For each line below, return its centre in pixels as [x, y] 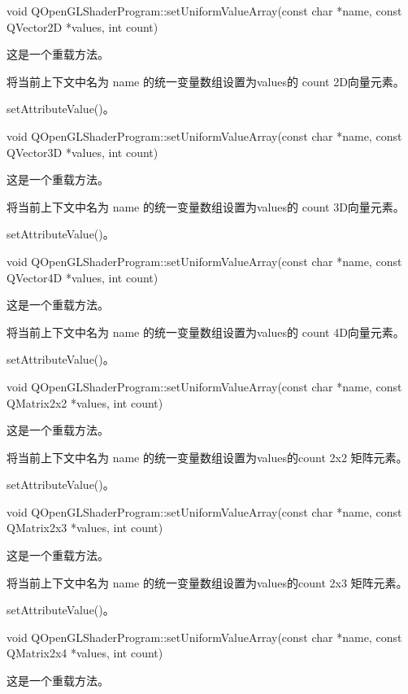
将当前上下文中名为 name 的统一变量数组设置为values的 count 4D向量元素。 [206, 332]
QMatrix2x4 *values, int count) [85, 653]
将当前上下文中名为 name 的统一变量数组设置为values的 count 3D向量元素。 [206, 206]
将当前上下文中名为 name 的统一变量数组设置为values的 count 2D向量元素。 [206, 81]
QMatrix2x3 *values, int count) [85, 528]
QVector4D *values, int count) [82, 277]
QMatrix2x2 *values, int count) [85, 402]
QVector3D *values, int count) [82, 152]
